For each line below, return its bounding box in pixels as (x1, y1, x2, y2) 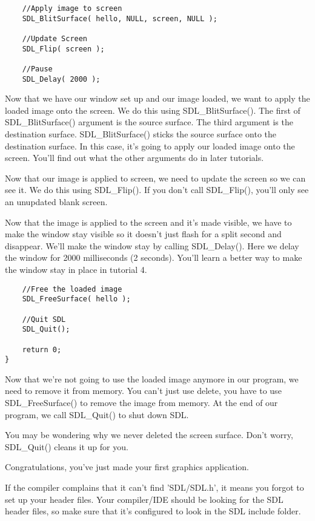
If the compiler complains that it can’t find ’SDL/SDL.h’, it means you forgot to (5, 480, 304, 493)
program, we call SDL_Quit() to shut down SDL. (5, 408, 189, 421)
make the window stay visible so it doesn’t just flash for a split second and (5, 228, 282, 240)
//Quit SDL (22, 315, 66, 324)
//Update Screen (22, 34, 88, 43)
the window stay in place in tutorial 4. (5, 263, 147, 275)
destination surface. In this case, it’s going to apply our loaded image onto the (5, 139, 295, 152)
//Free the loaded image (22, 284, 122, 293)
